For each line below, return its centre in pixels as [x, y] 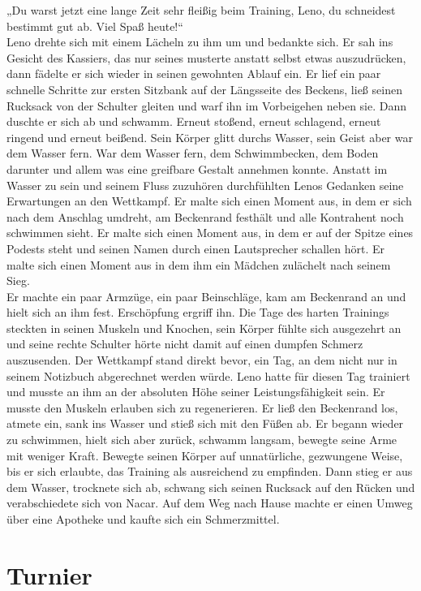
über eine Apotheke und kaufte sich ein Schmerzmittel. [143, 519]
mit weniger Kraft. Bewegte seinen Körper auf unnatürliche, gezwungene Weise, [205, 455]
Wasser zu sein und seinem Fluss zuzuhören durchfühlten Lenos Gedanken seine [205, 185]
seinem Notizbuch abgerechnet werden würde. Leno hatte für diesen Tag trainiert [208, 375]
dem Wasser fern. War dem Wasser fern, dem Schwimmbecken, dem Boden [193, 153]
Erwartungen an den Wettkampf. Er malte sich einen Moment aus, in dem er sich [209, 201]
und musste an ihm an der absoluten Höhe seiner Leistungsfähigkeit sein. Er [196, 392]
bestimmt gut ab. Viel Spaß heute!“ [95, 26]
